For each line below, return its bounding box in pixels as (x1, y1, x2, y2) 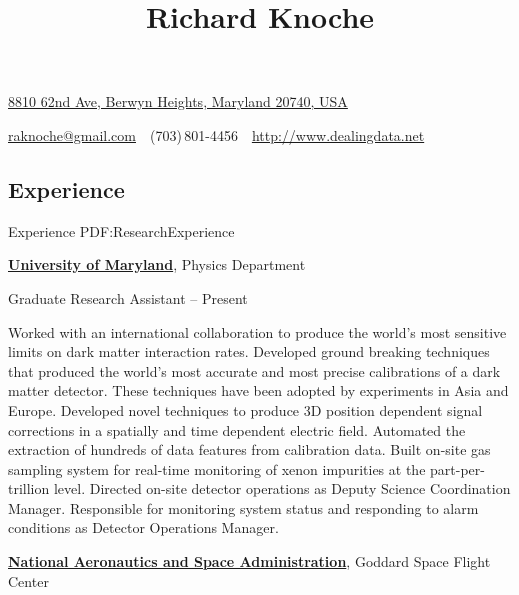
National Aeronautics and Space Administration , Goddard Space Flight (8, 551, 491, 572)
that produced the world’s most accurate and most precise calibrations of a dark (8, 360, 501, 381)
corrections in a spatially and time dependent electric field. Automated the (8, 419, 466, 440)
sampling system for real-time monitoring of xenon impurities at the (8, 458, 426, 479)
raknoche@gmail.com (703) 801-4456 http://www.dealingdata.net (8, 124, 425, 145)
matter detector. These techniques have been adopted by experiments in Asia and (8, 380, 509, 401)
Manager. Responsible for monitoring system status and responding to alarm (8, 497, 479, 518)
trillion (8, 478, 50, 499)
